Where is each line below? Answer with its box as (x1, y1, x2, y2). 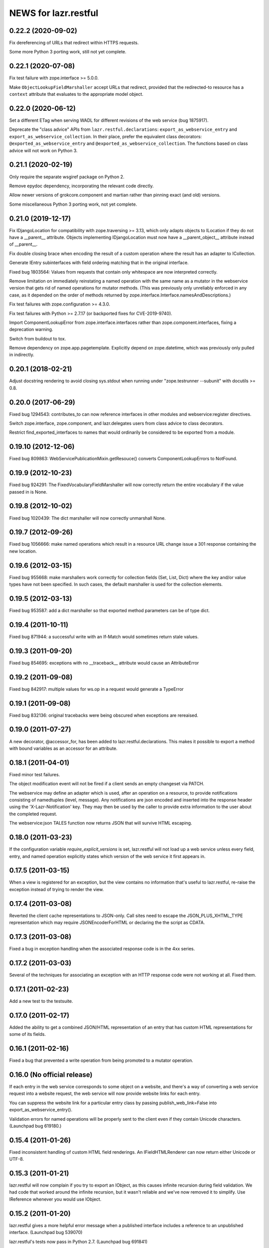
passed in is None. (9, 489, 47, 495)
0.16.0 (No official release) (9, 1070, 93, 1079)
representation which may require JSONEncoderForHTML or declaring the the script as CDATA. (9, 920, 205, 926)
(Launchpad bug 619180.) (9, 1123, 62, 1129)
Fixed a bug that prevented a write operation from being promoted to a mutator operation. (9, 1057, 194, 1063)
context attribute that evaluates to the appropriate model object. (9, 91, 144, 97)
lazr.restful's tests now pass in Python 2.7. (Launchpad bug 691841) (9, 1239, 148, 1245)
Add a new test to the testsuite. (9, 998, 73, 1004)
